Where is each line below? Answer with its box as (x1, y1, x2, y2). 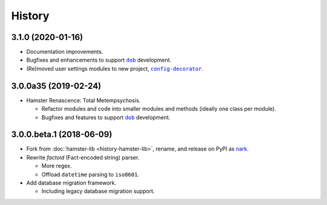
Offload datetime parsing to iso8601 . (41, 171, 139, 178)
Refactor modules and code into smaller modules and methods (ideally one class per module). (41, 105, 277, 112)
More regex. (41, 162, 72, 169)
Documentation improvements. (26, 48, 104, 56)
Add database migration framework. (26, 179, 116, 186)
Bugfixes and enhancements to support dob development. (26, 56, 172, 63)
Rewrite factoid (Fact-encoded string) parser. (26, 154, 139, 161)
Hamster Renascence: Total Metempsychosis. (26, 97, 141, 104)
